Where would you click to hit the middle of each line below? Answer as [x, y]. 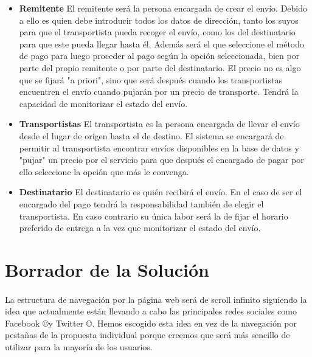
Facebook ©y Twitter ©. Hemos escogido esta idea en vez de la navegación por [151, 323]
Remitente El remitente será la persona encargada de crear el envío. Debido [163, 8]
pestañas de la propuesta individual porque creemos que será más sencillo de [147, 335]
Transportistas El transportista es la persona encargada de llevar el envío [159, 124]
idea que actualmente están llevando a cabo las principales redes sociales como [151, 311]
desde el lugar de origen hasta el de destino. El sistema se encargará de [151, 135]
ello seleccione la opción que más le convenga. [104, 171]
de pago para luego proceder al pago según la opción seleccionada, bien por [159, 56]
